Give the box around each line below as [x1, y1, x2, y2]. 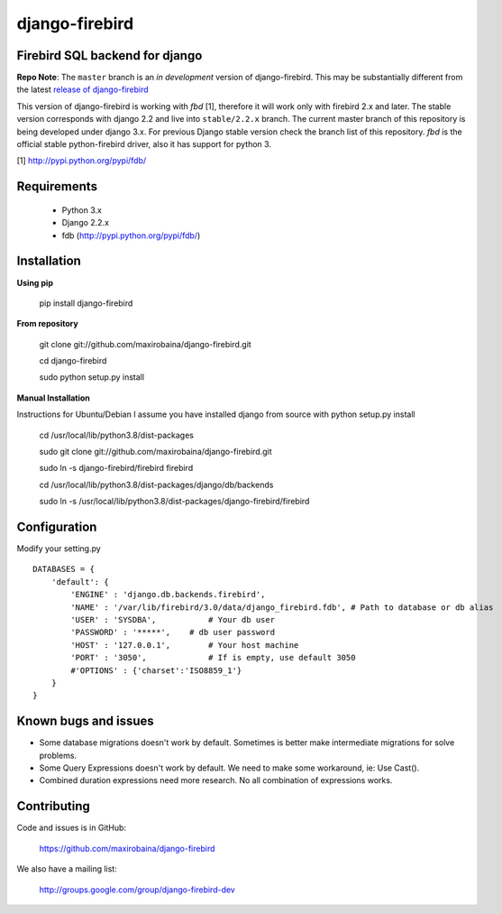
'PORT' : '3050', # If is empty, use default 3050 [70, 652, 356, 663]
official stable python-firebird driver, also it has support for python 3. [16, 139, 272, 150]
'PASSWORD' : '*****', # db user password [70, 627, 275, 638]
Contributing [16, 799, 90, 814]
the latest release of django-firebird [16, 84, 149, 95]
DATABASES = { [32, 564, 95, 575]
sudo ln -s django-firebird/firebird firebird [39, 463, 194, 474]
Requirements [16, 179, 98, 194]
